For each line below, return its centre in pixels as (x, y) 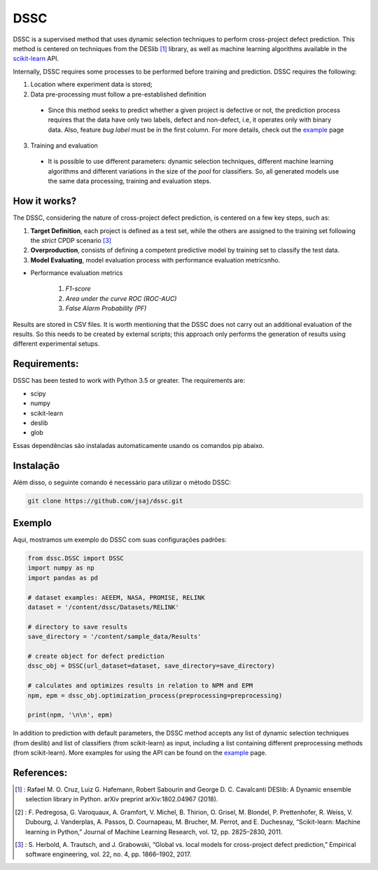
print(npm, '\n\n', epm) (70, 715)
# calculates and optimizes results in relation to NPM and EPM (140, 686)
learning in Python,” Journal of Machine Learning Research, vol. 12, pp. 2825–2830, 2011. (154, 832)
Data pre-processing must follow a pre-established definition (118, 94)
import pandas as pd (63, 578)
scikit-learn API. (36, 59)
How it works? (45, 201)
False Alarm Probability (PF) (106, 309)
